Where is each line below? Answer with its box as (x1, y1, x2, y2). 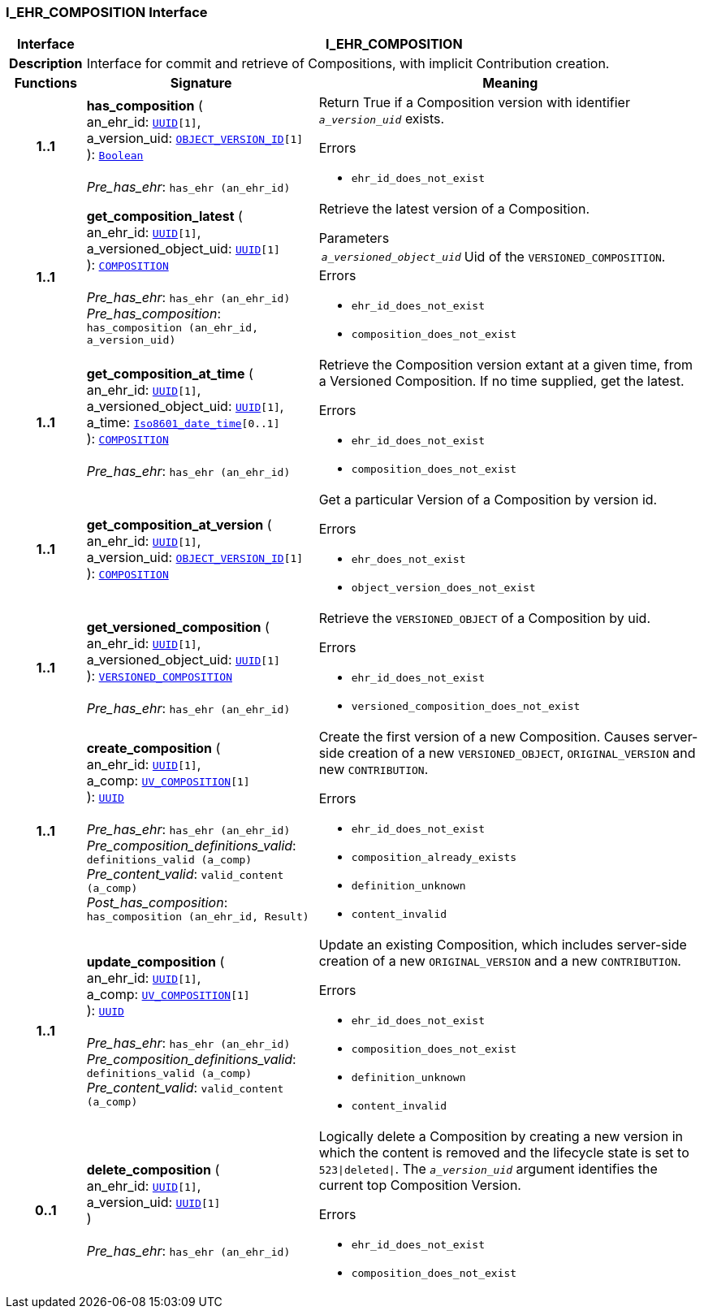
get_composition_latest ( (86, 208, 243, 225)
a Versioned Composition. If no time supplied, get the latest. (318, 373, 685, 390)
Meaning (482, 75, 538, 92)
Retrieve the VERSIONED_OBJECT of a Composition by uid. (318, 610, 650, 627)
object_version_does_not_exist (351, 582, 536, 595)
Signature (170, 75, 232, 92)
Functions (14, 75, 77, 92)
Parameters (318, 230, 390, 247)
